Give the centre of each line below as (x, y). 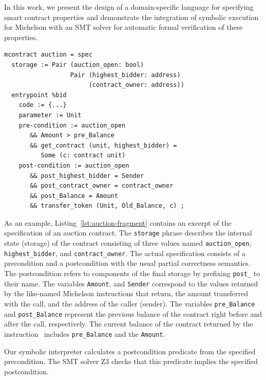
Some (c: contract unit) (83, 156)
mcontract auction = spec (48, 55)
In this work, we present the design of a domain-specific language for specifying (129, 7)
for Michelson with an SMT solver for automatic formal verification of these (123, 27)
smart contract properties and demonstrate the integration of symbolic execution (131, 17)
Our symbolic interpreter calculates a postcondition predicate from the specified (130, 351)
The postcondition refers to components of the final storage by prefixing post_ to (132, 273)
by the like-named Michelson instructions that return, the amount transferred (126, 293)
